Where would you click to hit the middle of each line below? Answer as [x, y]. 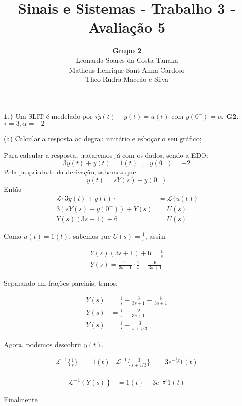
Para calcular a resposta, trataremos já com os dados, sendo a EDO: [106, 155]
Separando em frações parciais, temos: [61, 283]
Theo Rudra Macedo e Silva [127, 79]
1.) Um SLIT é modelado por [48, 116]
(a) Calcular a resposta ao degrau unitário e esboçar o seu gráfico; [103, 139]
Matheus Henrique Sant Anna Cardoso [127, 69]
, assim [155, 236]
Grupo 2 [127, 50]
